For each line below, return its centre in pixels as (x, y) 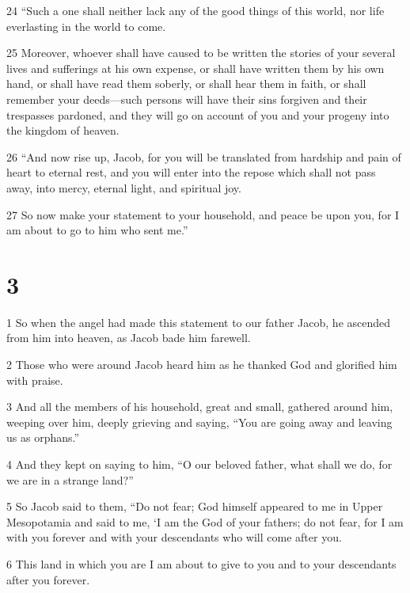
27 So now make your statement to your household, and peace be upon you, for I (203, 214)
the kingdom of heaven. (63, 130)
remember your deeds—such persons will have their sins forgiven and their (187, 99)
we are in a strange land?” (70, 479)
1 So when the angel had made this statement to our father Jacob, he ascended (199, 322)
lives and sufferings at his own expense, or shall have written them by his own (196, 68)
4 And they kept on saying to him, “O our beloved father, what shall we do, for (199, 464)
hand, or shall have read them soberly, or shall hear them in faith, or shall (186, 84)
